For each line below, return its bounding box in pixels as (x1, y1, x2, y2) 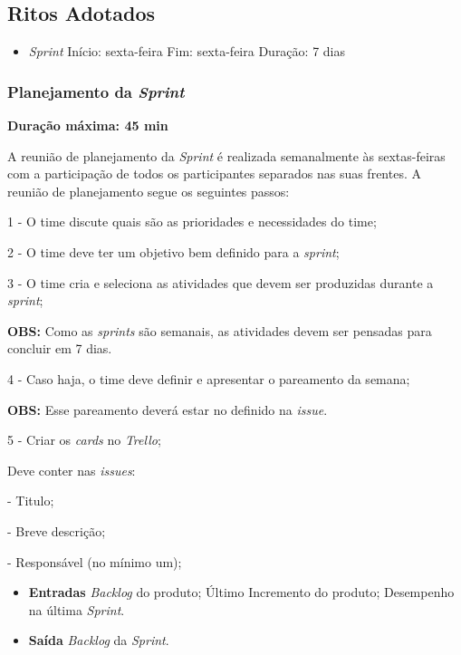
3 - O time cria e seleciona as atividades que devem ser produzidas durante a (7, 273, 434, 292)
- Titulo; (7, 491, 54, 510)
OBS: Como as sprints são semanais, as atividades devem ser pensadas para (7, 321, 432, 340)
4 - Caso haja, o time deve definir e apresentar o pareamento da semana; (7, 369, 410, 388)
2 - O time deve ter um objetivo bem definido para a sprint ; (7, 242, 340, 261)
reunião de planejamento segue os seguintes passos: (7, 181, 290, 200)
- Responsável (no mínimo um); (7, 552, 182, 571)
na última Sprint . (28, 600, 125, 619)
